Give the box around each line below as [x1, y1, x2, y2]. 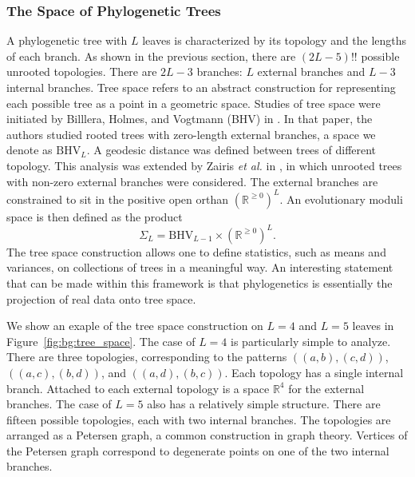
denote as [6, 141, 53, 158]
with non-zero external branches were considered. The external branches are [6, 173, 378, 189]
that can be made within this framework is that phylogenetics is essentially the [6, 274, 393, 291]
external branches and [257, 63, 366, 80]
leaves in [352, 317, 394, 334]
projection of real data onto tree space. [6, 290, 196, 307]
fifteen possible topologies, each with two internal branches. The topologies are [6, 411, 391, 427]
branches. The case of [6, 396, 112, 412]
